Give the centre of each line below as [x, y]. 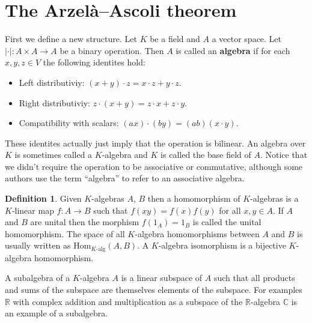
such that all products [254, 278]
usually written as [38, 245]
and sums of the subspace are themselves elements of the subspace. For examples [154, 290]
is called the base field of [206, 155]
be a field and [175, 39]
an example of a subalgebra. [57, 313]
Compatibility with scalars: [69, 123]
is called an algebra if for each [233, 50]
